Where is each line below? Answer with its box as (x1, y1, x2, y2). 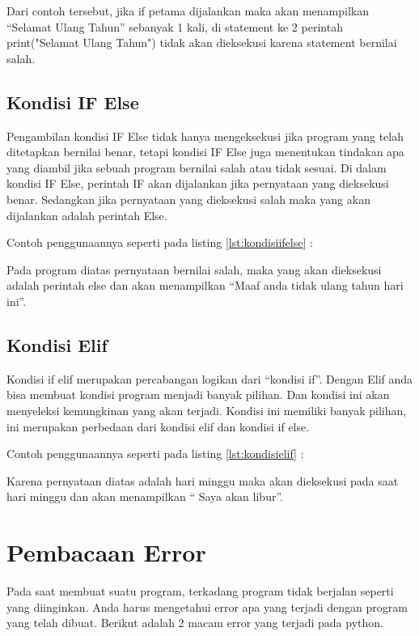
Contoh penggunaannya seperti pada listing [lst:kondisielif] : (6, 445, 304, 462)
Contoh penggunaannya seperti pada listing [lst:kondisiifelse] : (6, 234, 313, 251)
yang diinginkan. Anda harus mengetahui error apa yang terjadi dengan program (6, 598, 408, 615)
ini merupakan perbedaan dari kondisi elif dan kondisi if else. (6, 418, 310, 435)
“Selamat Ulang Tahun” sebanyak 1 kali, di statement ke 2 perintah (6, 18, 343, 35)
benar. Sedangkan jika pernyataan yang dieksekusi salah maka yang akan (6, 190, 370, 207)
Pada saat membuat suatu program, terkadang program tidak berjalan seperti (6, 583, 394, 599)
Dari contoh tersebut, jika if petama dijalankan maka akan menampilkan (6, 2, 370, 19)
